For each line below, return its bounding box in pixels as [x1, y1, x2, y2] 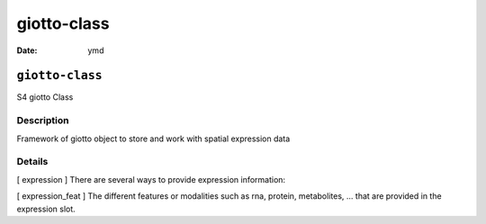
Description [16, 114, 69, 127]
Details [16, 156, 49, 168]
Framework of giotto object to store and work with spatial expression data [16, 133, 291, 144]
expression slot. [16, 203, 76, 214]
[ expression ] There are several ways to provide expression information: [16, 174, 286, 184]
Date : [16, 45, 38, 56]
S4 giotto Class [16, 92, 74, 103]
